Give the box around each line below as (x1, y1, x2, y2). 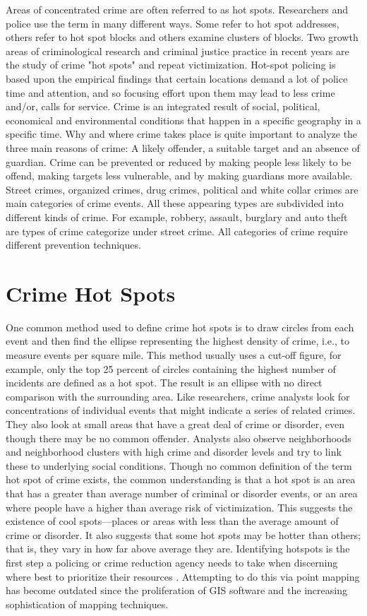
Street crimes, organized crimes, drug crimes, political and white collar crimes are (6, 182, 359, 196)
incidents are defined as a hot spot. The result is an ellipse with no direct (6, 375, 323, 390)
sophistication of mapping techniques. (6, 596, 169, 611)
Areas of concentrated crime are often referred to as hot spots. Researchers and (6, 2, 349, 16)
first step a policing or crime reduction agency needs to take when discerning (6, 555, 338, 569)
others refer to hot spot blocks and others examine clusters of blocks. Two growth (6, 30, 359, 45)
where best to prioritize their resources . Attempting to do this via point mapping (6, 569, 360, 584)
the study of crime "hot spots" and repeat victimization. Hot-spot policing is (6, 57, 336, 72)
